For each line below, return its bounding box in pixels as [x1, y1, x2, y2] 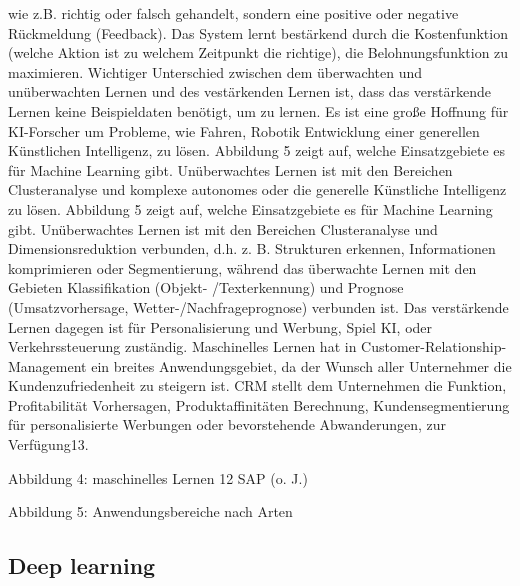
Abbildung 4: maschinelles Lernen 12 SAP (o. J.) [8, 467, 308, 488]
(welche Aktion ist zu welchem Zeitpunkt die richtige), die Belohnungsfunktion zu [8, 42, 509, 63]
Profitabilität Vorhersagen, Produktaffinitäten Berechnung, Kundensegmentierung [8, 394, 510, 415]
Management [8, 355, 87, 376]
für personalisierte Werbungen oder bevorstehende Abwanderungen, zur [8, 414, 447, 435]
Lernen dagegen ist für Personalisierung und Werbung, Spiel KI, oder [8, 316, 433, 337]
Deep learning [8, 550, 156, 581]
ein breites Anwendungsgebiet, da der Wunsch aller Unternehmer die [91, 355, 512, 376]
